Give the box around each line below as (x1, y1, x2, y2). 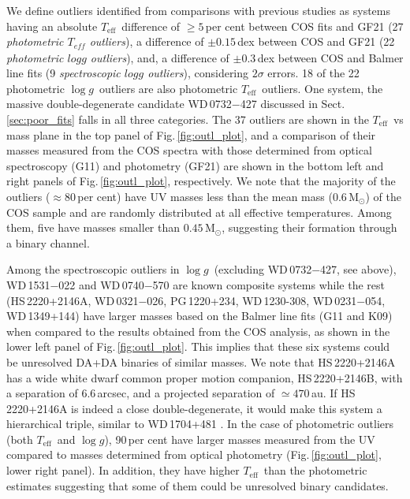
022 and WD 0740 (58, 276, 144, 292)
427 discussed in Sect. (240, 95, 345, 112)
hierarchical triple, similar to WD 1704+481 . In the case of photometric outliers (6, 415, 394, 432)
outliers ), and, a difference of (90, 49, 229, 65)
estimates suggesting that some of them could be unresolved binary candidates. (6, 477, 389, 493)
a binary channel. (6, 234, 90, 251)
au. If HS (311, 385, 356, 401)
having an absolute (6, 17, 98, 34)
